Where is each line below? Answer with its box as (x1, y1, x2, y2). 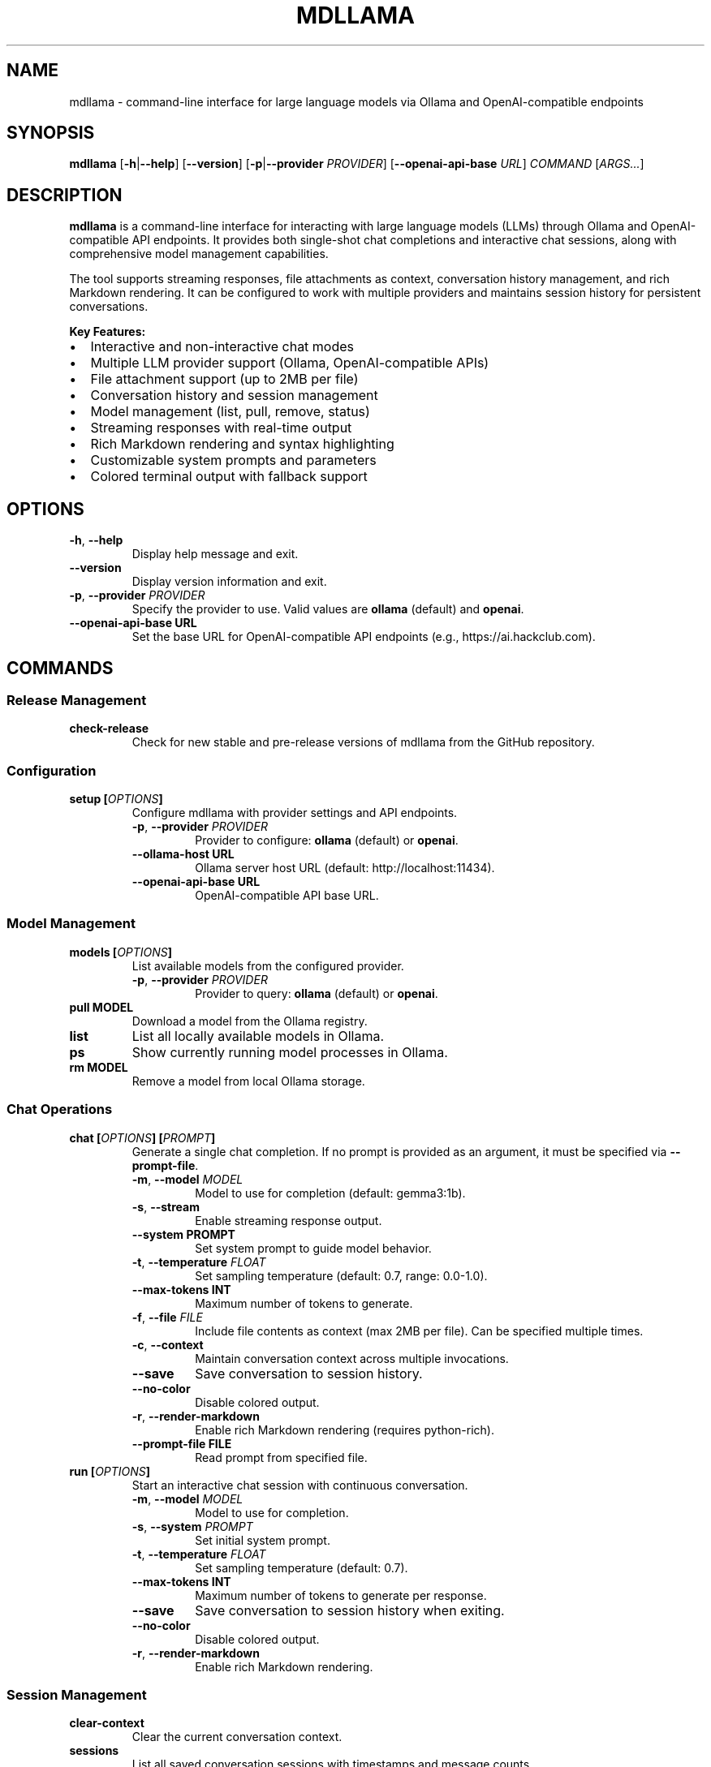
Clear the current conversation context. (131, 1730, 343, 1744)
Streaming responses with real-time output (90, 419, 352, 436)
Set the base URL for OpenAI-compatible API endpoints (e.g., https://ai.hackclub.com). (131, 630, 596, 644)
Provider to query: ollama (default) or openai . (195, 986, 438, 1000)
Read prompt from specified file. (195, 1450, 368, 1464)
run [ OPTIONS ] (69, 1464, 151, 1478)
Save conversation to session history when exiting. (195, 1601, 505, 1619)
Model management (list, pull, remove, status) (90, 403, 370, 420)
